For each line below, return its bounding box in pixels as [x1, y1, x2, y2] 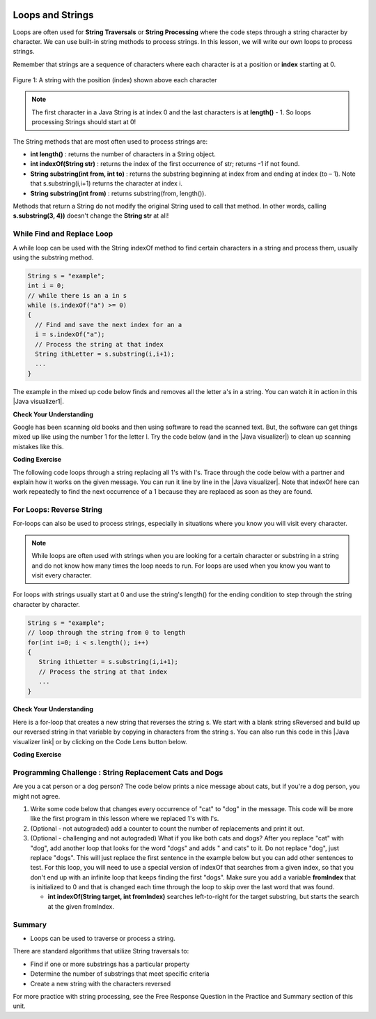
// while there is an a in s [27, 292, 127, 299]
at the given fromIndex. [47, 902, 115, 910]
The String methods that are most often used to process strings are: [13, 137, 208, 146]
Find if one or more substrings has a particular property [30, 960, 190, 968]
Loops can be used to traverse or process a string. [30, 935, 175, 943]
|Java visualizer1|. [13, 398, 64, 406]
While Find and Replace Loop [13, 229, 113, 239]
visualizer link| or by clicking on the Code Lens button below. [13, 737, 187, 746]
